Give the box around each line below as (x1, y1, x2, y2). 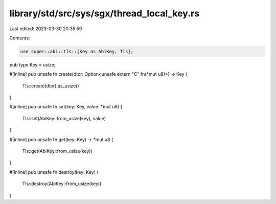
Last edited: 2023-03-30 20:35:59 (9, 26, 82, 32)
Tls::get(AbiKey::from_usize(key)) (22, 148, 93, 154)
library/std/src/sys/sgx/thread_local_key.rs (9, 8, 199, 19)
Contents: (9, 35, 30, 41)
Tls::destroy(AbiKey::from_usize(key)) (22, 180, 102, 187)
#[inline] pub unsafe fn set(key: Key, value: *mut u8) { (9, 104, 123, 110)
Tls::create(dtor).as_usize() (22, 82, 79, 89)
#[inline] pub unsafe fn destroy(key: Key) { (9, 169, 99, 175)
